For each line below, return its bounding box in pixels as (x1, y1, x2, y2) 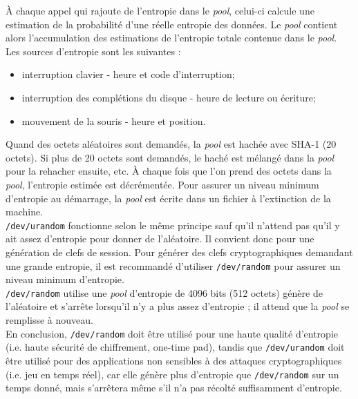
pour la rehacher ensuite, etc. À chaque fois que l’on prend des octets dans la (6, 164, 332, 178)
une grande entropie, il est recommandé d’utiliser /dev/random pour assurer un (6, 258, 341, 273)
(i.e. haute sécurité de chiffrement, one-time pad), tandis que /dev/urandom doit (6, 340, 345, 354)
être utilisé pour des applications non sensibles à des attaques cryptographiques (6, 353, 342, 367)
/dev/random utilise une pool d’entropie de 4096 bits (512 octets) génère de (6, 285, 323, 300)
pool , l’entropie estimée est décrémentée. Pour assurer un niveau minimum (6, 177, 319, 191)
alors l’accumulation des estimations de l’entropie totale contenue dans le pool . (6, 30, 337, 45)
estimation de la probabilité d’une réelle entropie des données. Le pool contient (6, 17, 338, 31)
